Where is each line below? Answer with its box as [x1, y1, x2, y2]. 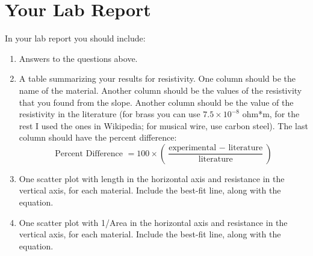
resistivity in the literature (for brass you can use [19, 108, 200, 120]
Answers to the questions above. [19, 52, 138, 64]
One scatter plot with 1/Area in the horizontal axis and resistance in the [19, 216, 288, 228]
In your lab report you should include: [5, 32, 146, 44]
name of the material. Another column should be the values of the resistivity [19, 84, 302, 96]
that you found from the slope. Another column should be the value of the [19, 96, 294, 108]
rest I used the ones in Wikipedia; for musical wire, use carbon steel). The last [19, 119, 308, 132]
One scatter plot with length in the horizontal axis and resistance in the [19, 172, 285, 184]
